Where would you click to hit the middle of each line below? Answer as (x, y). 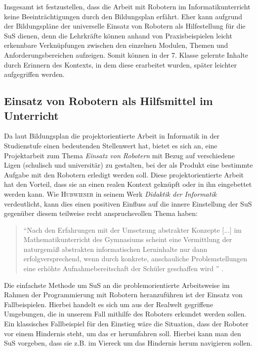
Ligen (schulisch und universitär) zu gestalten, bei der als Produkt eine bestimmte (128, 165)
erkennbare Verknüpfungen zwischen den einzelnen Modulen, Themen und (116, 45)
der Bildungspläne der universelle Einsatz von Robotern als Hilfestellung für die (125, 26)
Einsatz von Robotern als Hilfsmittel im (108, 101)
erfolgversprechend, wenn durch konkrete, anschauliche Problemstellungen (135, 259)
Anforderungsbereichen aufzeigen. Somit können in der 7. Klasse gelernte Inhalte (126, 54)
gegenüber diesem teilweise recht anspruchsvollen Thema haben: (101, 213)
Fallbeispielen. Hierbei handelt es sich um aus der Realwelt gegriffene (109, 304)
